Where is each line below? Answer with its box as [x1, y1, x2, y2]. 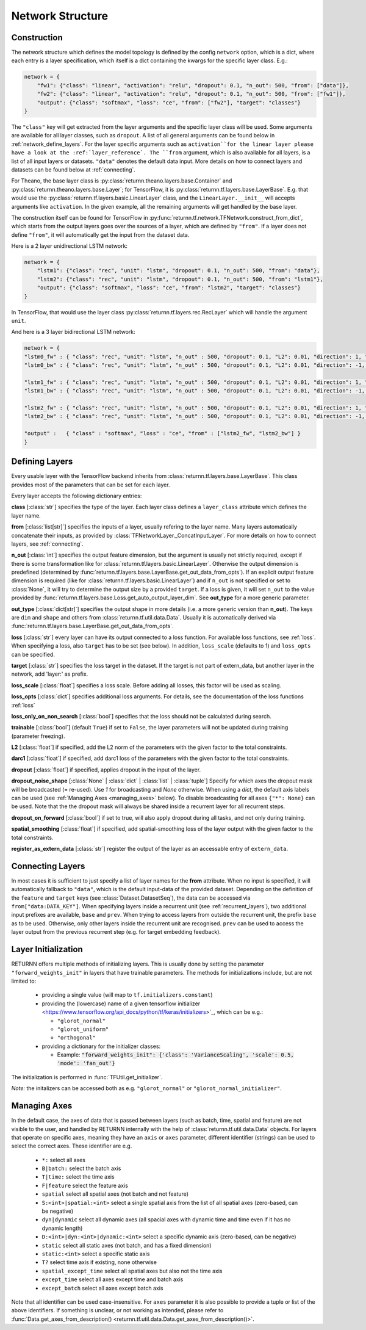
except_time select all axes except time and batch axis [41, 1276, 184, 1283]
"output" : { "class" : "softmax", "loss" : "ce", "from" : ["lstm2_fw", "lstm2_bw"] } [24, 430, 301, 437]
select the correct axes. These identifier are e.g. [11, 1142, 132, 1150]
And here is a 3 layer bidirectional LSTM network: [11, 328, 135, 336]
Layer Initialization [11, 944, 84, 955]
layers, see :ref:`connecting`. [11, 540, 84, 548]
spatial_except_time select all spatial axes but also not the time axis [41, 1267, 223, 1274]
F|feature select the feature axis [41, 1182, 128, 1189]
